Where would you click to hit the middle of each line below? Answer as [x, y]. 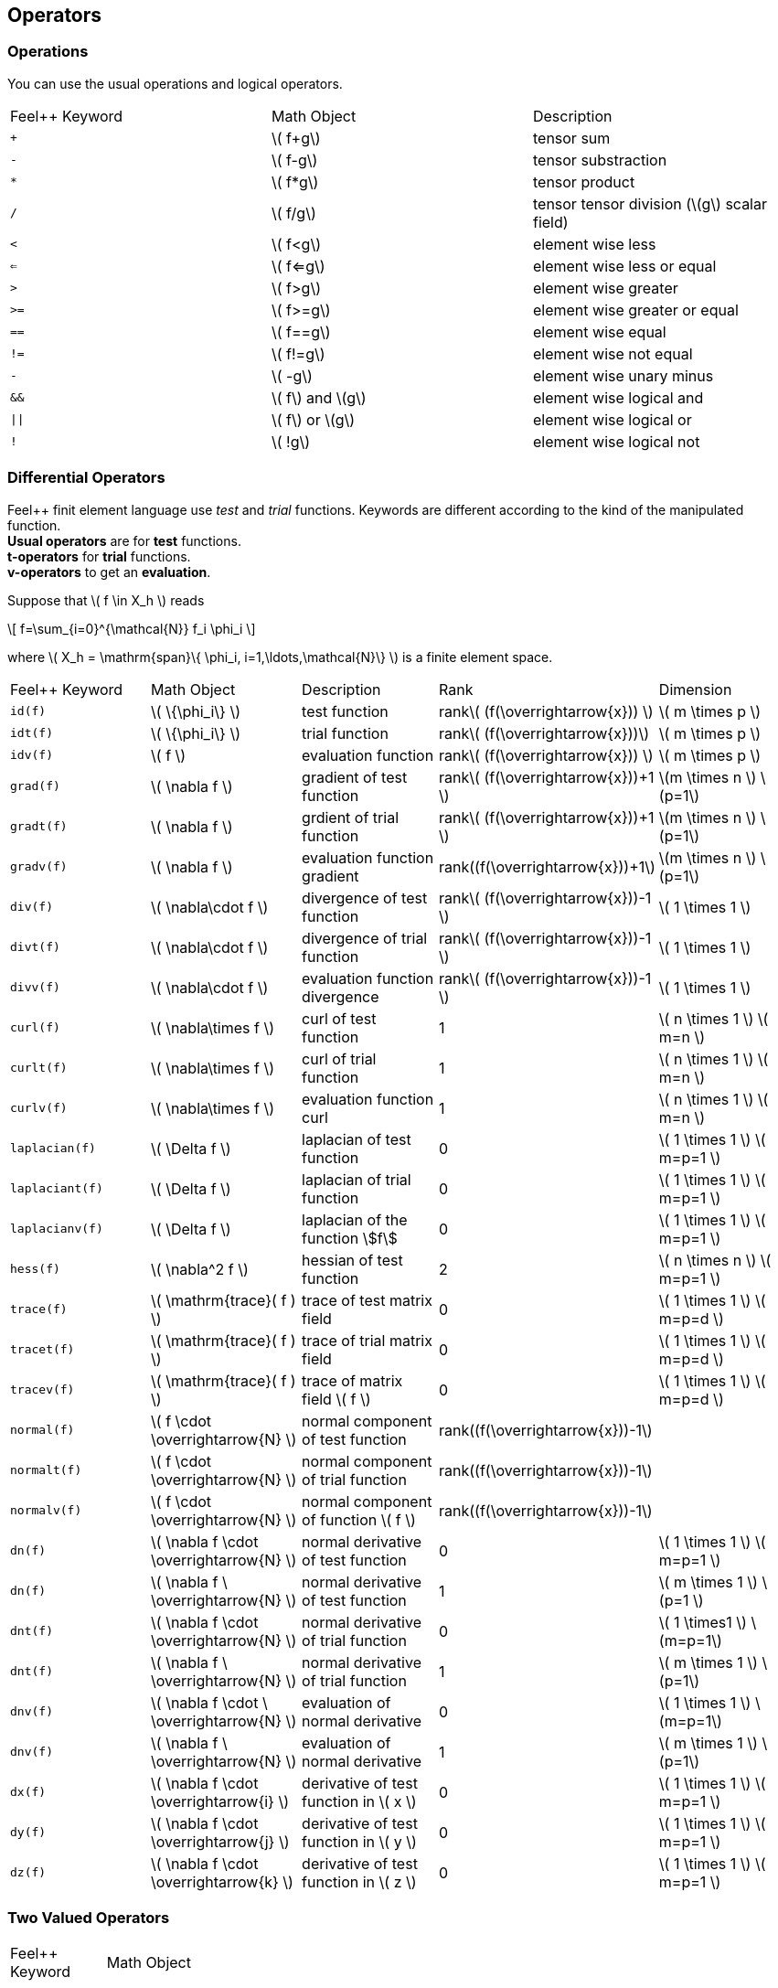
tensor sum [571, 138]
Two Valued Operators [89, 1917]
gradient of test [355, 777]
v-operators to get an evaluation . [109, 572]
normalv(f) [46, 1511]
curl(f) [35, 1028]
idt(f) [32, 733]
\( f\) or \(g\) [313, 419]
